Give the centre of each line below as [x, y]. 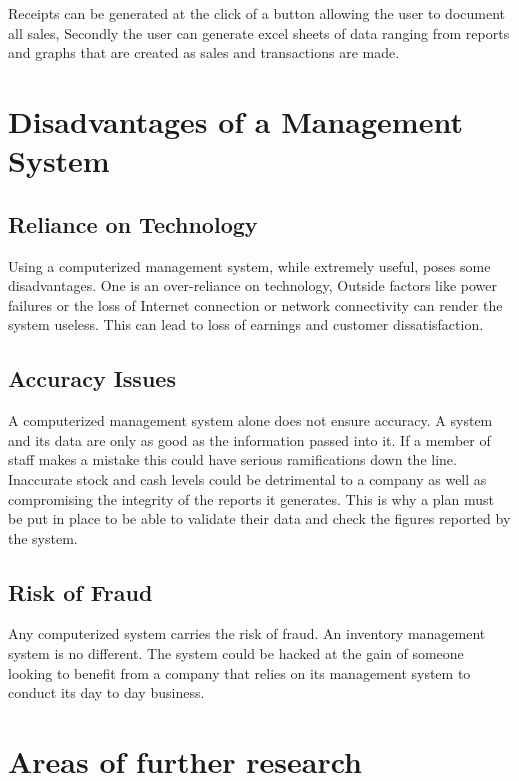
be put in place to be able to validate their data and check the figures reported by [259, 518]
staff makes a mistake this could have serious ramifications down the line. [232, 459]
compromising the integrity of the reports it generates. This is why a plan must [251, 498]
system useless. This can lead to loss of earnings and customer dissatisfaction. [246, 324]
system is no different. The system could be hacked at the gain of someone [236, 653]
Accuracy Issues [92, 378]
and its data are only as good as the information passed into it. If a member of [249, 439]
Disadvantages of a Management [235, 120]
